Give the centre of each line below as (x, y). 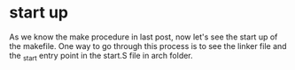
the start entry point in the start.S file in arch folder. (101, 56)
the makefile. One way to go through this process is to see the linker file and (148, 45)
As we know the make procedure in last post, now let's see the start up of (144, 37)
